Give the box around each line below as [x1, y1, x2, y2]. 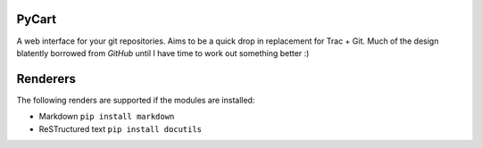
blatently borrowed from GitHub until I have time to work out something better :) [16, 47, 310, 58]
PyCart [16, 12, 57, 27]
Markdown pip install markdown [38, 111, 175, 122]
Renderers [16, 71, 76, 86]
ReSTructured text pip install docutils [38, 123, 203, 134]
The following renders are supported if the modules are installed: [16, 95, 255, 105]
